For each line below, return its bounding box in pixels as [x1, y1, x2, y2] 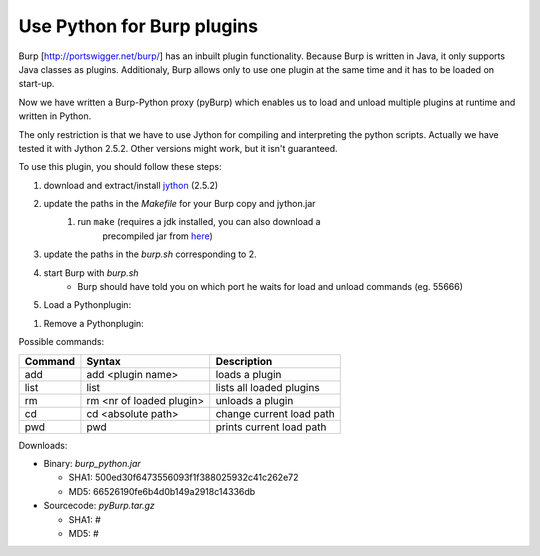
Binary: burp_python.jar [43, 457, 142, 469]
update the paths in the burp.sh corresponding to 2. [43, 248, 257, 260]
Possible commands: [18, 336, 105, 348]
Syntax [86, 354, 121, 368]
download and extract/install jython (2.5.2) [43, 179, 219, 191]
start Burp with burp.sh [43, 266, 139, 279]
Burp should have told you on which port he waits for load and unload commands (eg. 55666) [77, 281, 464, 293]
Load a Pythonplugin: [43, 299, 132, 311]
